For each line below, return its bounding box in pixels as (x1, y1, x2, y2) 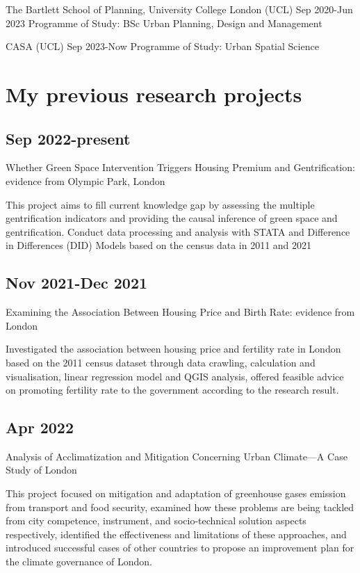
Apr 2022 (6, 417, 74, 438)
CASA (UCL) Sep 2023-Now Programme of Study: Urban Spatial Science (6, 39, 319, 54)
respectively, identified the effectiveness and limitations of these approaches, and (6, 526, 347, 541)
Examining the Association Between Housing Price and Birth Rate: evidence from (6, 305, 355, 319)
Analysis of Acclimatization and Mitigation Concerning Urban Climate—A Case (6, 449, 347, 463)
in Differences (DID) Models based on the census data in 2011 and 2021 (6, 238, 312, 252)
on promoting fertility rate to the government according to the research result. (6, 382, 339, 397)
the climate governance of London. (6, 554, 153, 569)
